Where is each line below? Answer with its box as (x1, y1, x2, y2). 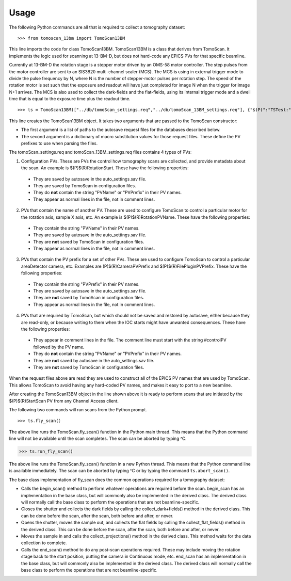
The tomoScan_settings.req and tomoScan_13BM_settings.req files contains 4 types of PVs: (9, 149, 192, 155)
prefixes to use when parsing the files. (21, 141, 98, 146)
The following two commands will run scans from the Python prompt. (9, 406, 147, 412)
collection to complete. (21, 540, 67, 546)
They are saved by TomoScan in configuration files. (33, 182, 136, 189)
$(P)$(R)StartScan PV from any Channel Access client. (9, 398, 119, 403)
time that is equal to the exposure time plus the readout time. (9, 96, 130, 102)
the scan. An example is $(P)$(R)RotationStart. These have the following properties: (21, 165, 189, 171)
